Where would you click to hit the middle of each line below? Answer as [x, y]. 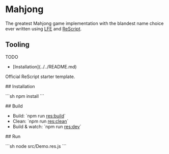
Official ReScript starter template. [40, 76]
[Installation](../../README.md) [45, 66]
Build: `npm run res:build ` [39, 115]
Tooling [17, 45]
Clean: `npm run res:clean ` [40, 121]
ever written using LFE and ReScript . [44, 28]
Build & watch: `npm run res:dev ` [47, 126]
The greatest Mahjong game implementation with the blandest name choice [84, 23]
